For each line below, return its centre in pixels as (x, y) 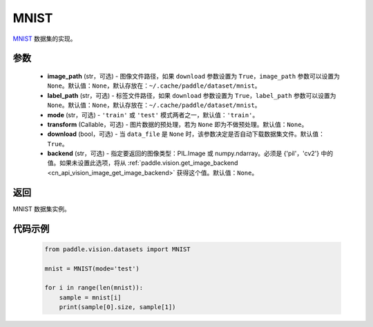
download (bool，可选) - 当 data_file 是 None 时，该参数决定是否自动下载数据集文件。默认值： (186, 134)
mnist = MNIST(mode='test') (92, 268)
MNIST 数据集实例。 (41, 209)
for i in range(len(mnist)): (94, 288)
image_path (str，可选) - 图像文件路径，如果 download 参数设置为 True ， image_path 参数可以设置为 (193, 76)
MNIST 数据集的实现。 (45, 39)
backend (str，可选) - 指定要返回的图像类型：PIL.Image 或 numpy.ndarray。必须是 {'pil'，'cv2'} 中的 (190, 153)
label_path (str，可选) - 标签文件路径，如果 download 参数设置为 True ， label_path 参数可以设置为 (192, 95)
